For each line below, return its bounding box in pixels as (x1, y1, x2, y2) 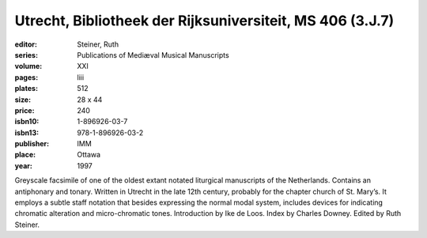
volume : (14, 62, 43, 71)
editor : (14, 40, 37, 49)
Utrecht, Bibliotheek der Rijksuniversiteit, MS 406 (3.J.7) (14, 12, 395, 29)
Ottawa (77, 150, 101, 160)
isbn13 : (14, 127, 40, 138)
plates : (14, 84, 39, 93)
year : (14, 161, 33, 170)
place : (14, 150, 36, 160)
